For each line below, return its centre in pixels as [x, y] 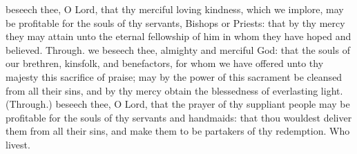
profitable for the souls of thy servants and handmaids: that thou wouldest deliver [179, 117]
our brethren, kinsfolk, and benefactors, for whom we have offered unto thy [165, 63]
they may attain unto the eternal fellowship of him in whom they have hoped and [178, 36]
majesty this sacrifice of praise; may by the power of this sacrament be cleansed [174, 76]
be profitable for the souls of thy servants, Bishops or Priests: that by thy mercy [175, 22]
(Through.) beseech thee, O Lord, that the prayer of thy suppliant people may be [178, 104]
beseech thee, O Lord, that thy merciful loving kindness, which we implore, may [175, 9]
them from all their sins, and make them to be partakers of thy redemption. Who [178, 131]
